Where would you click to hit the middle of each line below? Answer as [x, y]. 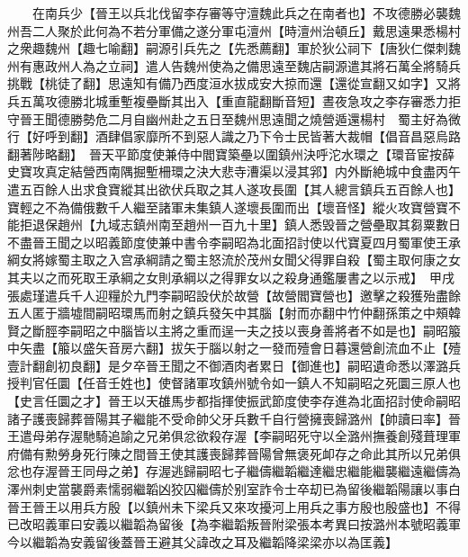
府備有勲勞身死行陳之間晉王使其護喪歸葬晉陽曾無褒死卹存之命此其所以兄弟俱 [234, 453]
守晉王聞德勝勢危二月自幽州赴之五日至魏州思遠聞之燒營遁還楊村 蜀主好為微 [234, 118]
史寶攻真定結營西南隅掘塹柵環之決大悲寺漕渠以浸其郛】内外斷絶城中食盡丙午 [234, 171]
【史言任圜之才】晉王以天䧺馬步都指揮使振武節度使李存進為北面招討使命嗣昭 [234, 401]
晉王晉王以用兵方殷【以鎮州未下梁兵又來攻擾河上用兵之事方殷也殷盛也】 [221, 506]
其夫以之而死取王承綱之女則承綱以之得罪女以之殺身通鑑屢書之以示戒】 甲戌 [231, 277]
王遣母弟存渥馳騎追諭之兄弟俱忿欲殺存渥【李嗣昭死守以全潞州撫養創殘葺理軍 [234, 436]
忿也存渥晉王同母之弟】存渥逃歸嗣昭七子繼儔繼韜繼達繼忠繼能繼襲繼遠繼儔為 [234, 471]
